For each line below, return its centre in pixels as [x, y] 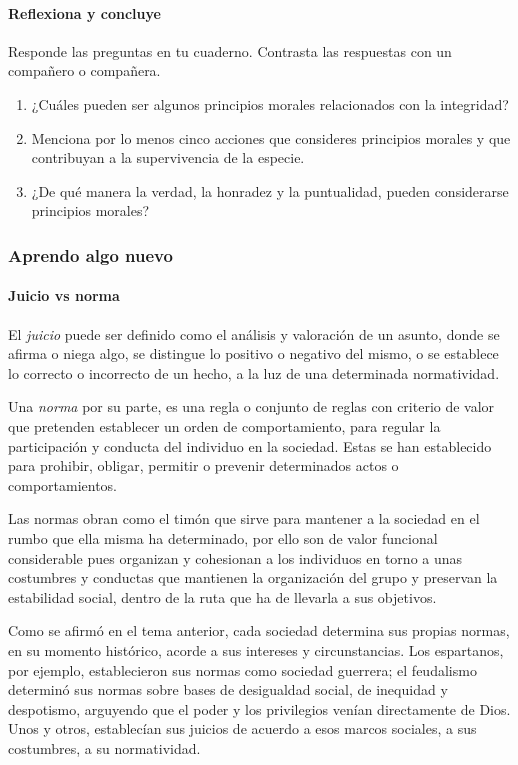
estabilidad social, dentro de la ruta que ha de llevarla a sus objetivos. [222, 596]
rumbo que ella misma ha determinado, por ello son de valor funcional [223, 537]
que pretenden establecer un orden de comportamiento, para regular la [224, 425]
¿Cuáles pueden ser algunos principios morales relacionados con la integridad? [270, 103]
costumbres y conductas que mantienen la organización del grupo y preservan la [253, 577]
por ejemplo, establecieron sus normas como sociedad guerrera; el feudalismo [242, 669]
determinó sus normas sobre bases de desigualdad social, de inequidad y [228, 689]
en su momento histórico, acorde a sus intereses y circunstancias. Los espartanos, [256, 649]
